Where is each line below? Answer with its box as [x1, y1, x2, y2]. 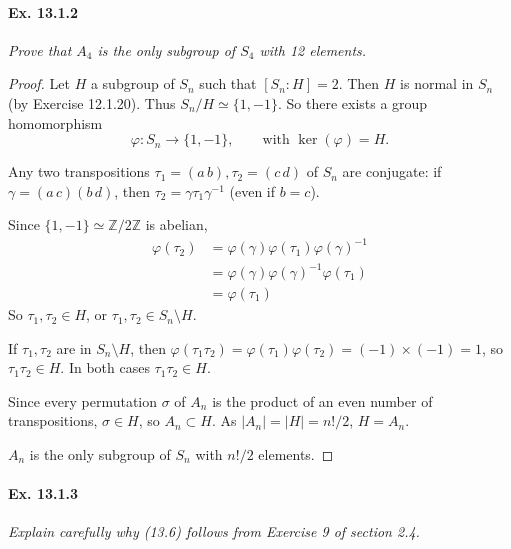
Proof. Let [8, 73, 70, 94]
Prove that [8, 39, 72, 60]
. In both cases [60, 357, 150, 378]
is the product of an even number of [212, 390, 433, 411]
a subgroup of [90, 73, 175, 94]
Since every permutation [8, 390, 158, 411]
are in [56, 337, 92, 358]
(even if [229, 180, 276, 201]
